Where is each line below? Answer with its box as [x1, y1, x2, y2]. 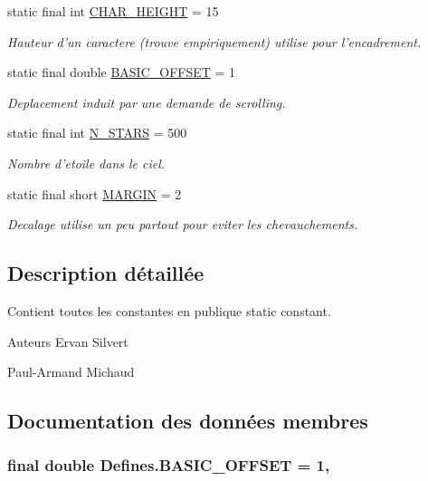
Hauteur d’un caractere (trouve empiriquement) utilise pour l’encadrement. [7, 32, 422, 51]
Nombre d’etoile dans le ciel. [7, 153, 166, 172]
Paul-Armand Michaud [7, 362, 135, 381]
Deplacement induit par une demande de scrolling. [7, 92, 286, 111]
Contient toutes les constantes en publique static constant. [7, 301, 331, 320]
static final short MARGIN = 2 [7, 184, 182, 203]
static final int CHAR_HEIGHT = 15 [7, 2, 219, 20]
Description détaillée [7, 259, 204, 287]
